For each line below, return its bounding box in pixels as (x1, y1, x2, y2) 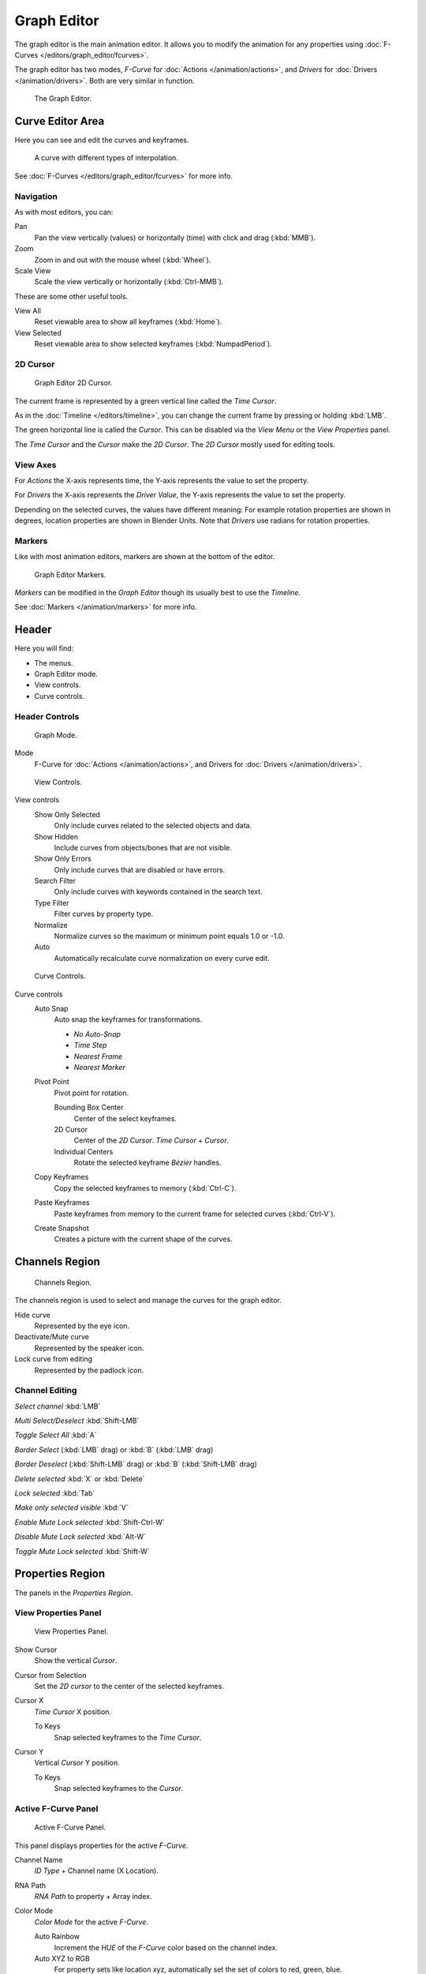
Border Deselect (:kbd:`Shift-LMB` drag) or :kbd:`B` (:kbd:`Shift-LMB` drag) (14, 1459, 258, 1469)
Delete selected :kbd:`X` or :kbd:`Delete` (14, 1473, 145, 1484)
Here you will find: (14, 644, 74, 653)
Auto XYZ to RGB (34, 1954, 90, 1964)
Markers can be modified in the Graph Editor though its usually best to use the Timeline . (14, 587, 301, 597)
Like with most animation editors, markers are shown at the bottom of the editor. (14, 552, 275, 561)
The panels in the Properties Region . (14, 1588, 133, 1597)
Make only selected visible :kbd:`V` (14, 1503, 129, 1512)
